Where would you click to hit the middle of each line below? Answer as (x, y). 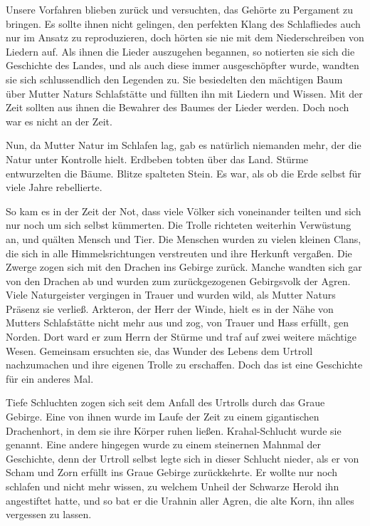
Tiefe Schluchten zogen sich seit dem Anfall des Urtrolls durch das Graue (165, 402)
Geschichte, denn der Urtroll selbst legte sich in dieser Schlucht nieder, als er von (183, 458)
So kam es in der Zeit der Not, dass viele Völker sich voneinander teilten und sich (184, 211)
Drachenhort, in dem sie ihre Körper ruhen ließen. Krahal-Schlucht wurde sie (174, 430)
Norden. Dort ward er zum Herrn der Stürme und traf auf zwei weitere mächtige (181, 337)
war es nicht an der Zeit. (59, 121)
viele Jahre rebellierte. (54, 187)
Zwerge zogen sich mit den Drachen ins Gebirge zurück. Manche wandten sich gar (184, 267)
